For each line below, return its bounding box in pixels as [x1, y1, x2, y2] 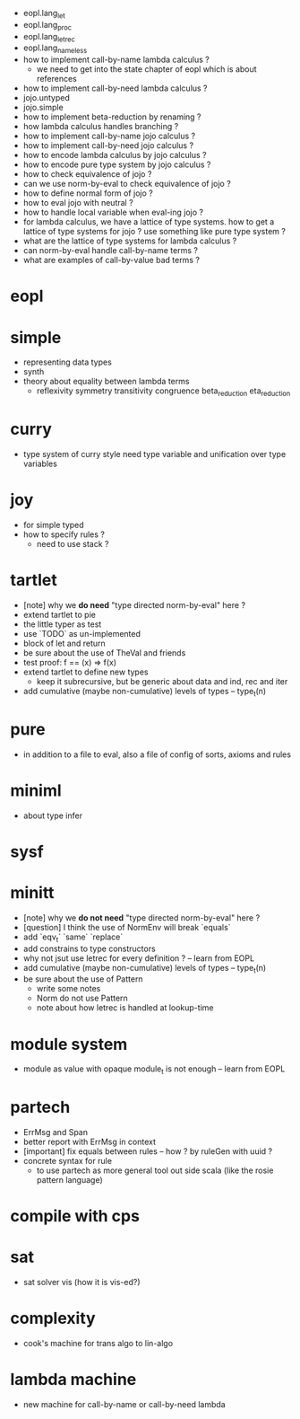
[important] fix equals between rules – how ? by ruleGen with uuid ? [22, 1145, 272, 1157]
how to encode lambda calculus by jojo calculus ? [22, 150, 207, 161]
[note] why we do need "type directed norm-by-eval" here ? [22, 599, 245, 610]
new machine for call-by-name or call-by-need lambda [22, 1398, 227, 1409]
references [36, 74, 77, 84]
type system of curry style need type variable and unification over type [22, 449, 287, 460]
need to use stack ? [36, 538, 109, 549]
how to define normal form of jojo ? [22, 188, 153, 198]
